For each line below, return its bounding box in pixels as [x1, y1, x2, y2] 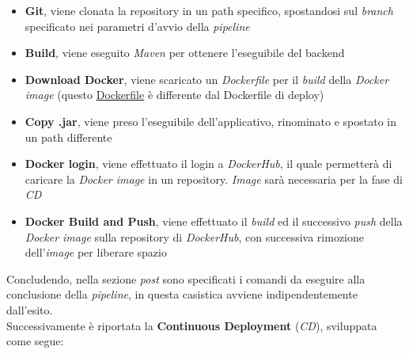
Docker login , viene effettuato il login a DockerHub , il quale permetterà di [25, 155, 392, 172]
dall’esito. [6, 301, 53, 318]
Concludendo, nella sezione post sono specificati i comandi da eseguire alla [6, 270, 365, 287]
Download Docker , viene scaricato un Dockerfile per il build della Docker [25, 70, 389, 87]
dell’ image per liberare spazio [25, 244, 167, 261]
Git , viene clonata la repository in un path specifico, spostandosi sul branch [25, 2, 393, 18]
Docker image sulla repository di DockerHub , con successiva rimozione [25, 228, 364, 245]
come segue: [6, 333, 64, 349]
